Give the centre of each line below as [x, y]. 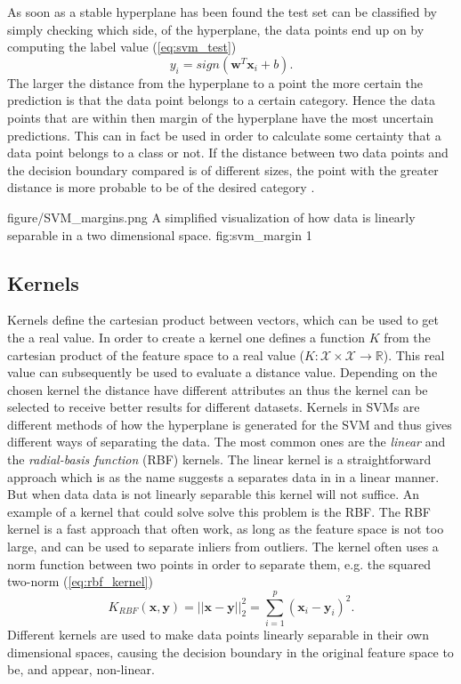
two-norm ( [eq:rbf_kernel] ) [80, 581]
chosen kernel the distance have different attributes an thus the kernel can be [218, 389]
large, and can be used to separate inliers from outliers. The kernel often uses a [223, 547]
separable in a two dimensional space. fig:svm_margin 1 [160, 234]
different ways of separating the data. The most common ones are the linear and [226, 442]
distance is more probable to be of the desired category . [161, 187]
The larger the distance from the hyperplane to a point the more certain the [215, 82]
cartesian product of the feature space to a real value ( [156, 354]
